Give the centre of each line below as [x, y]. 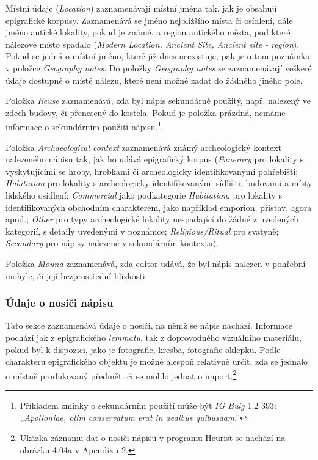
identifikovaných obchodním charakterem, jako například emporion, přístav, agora [159, 207]
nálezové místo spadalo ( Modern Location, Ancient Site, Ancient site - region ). [153, 44]
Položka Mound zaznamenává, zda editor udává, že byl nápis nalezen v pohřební [156, 263]
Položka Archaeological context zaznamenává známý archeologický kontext [144, 147]
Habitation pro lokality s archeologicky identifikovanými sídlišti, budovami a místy [159, 183]
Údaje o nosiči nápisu [60, 303]
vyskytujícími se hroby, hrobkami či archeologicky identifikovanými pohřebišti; [152, 171]
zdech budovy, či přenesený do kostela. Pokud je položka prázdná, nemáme [146, 112]
